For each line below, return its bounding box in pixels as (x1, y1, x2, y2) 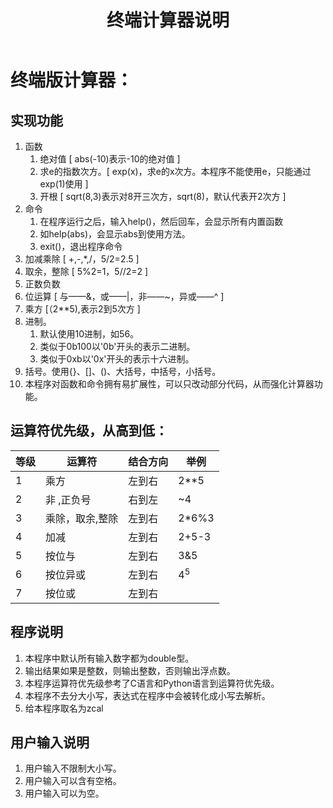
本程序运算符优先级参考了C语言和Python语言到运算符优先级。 (24, 677, 280, 689)
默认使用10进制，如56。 (39, 328, 140, 340)
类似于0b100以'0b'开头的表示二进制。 (39, 341, 196, 352)
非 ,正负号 (45, 492, 92, 506)
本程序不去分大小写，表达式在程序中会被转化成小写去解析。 (24, 689, 271, 701)
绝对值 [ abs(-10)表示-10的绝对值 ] (39, 153, 181, 165)
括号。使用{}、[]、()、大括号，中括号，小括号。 (24, 366, 222, 377)
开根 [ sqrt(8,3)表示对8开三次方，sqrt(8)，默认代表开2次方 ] (39, 191, 287, 202)
